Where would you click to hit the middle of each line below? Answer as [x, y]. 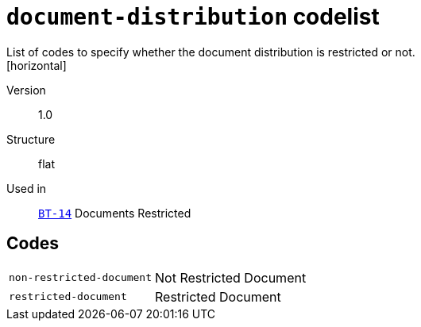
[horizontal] [37, 65]
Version [26, 90]
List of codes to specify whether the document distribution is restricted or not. [211, 52]
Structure [31, 139]
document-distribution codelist [193, 17]
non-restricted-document [81, 278]
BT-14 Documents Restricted [115, 213]
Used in [27, 188]
